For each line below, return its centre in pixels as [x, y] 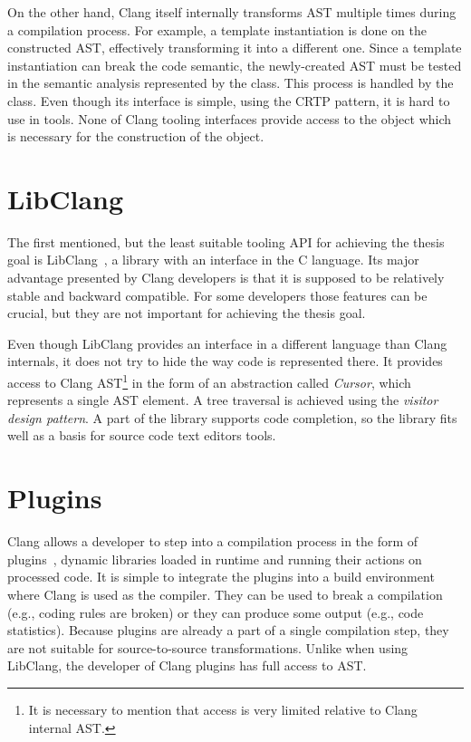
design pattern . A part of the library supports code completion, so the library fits [232, 417]
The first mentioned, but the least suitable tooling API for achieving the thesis [226, 241]
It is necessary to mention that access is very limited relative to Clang [223, 709]
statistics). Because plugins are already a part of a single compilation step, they [228, 630]
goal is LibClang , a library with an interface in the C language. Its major [213, 260]
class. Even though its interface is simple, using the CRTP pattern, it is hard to [229, 100]
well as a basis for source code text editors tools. [142, 435]
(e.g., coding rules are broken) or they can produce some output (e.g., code [216, 612]
